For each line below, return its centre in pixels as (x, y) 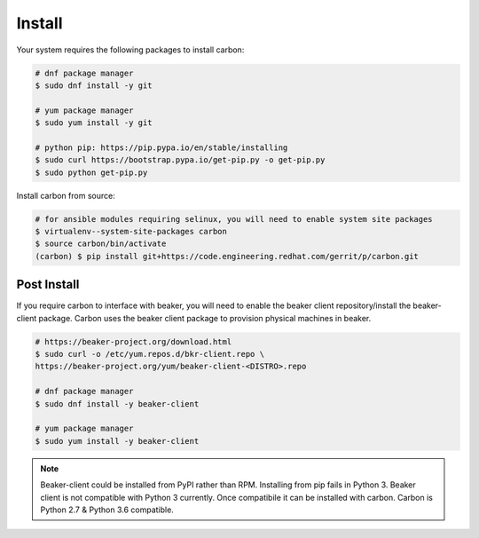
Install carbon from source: (66, 195)
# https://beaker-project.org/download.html (133, 341)
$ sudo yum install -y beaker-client (117, 441)
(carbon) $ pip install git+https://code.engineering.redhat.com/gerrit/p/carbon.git (227, 256)
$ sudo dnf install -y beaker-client (117, 403)
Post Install (48, 285)
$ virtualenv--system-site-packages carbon (131, 232)
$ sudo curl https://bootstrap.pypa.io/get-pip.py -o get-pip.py (180, 160)
